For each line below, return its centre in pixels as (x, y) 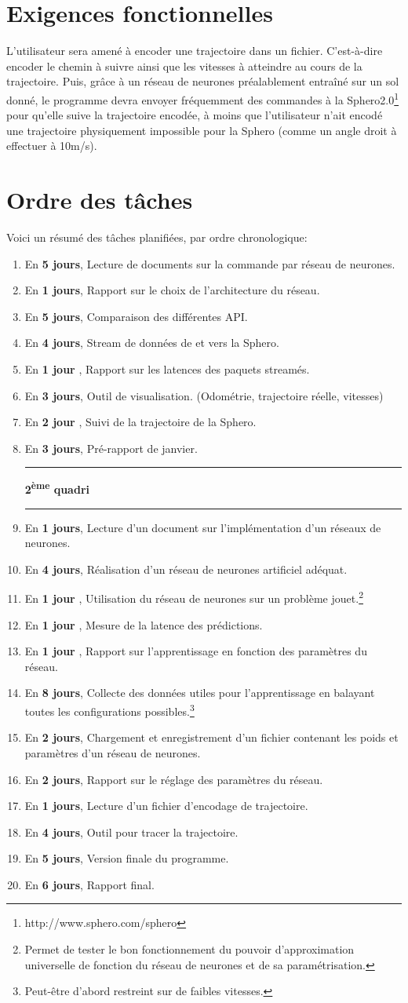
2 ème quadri (57, 488)
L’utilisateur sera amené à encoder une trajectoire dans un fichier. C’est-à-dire (195, 51)
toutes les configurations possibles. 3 (109, 710)
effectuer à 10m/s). (52, 146)
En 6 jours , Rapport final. (89, 884)
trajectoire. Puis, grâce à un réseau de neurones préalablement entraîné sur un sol (203, 81)
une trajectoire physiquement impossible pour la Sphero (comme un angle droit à (202, 130)
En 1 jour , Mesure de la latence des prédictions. (144, 624)
